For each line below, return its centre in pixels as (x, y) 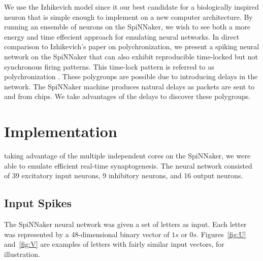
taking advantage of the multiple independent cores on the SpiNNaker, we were (127, 156)
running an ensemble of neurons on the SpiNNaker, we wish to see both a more (127, 27)
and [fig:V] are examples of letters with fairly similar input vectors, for (114, 244)
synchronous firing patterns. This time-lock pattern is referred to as (109, 66)
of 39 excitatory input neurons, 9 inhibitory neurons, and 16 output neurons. (124, 175)
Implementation (61, 131)
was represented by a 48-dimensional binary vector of (87, 234)
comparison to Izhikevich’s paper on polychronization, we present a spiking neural (132, 46)
